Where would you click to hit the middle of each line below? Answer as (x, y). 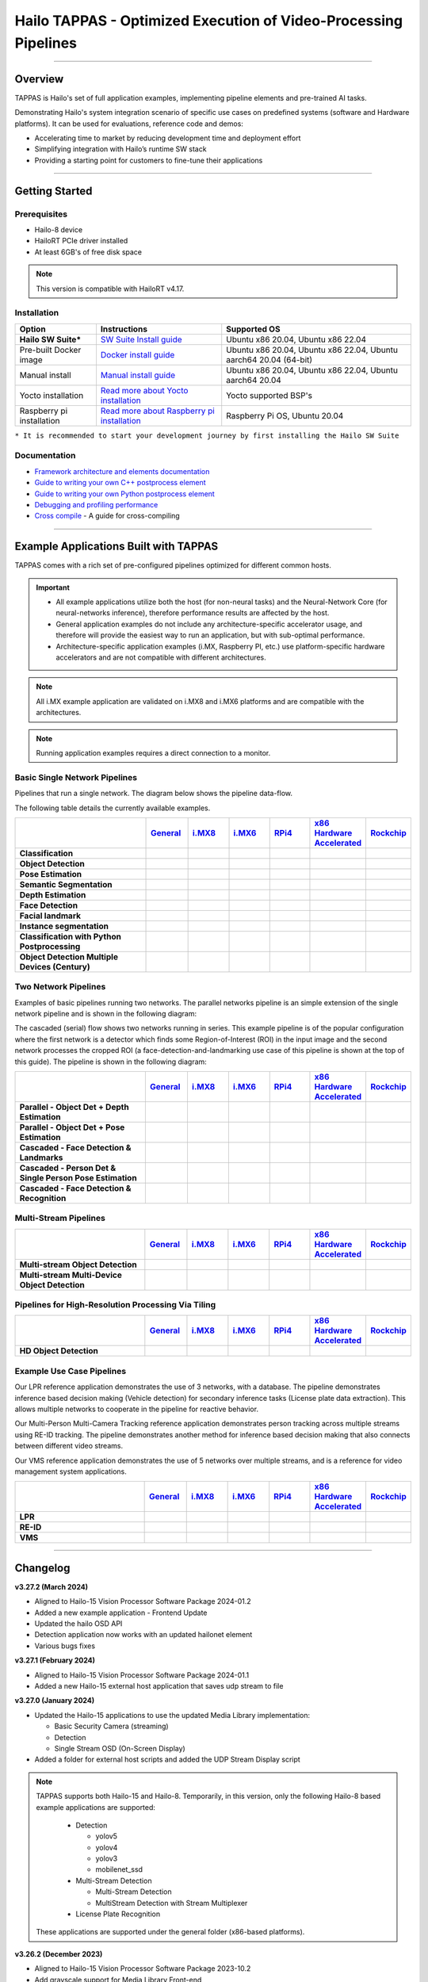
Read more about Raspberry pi (158, 411)
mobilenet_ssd (119, 1869)
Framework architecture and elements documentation (122, 471)
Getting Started (53, 191)
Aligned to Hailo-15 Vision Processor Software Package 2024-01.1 (142, 1675)
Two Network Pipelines (60, 987)
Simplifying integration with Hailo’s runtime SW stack (120, 149)
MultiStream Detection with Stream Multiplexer (172, 1903)
